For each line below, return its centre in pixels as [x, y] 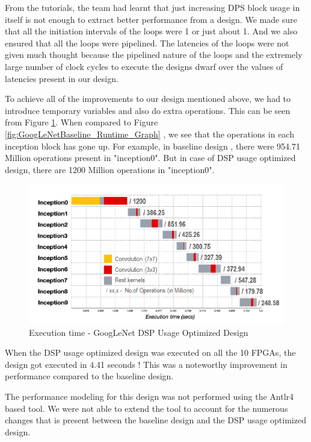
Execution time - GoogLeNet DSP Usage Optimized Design [139, 332]
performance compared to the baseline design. [89, 376]
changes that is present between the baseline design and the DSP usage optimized [155, 420]
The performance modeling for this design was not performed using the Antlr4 [149, 396]
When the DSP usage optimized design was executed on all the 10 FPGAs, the [150, 352]
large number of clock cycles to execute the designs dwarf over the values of [144, 66]
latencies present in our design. [62, 78]
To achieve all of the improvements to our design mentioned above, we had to [148, 99]
